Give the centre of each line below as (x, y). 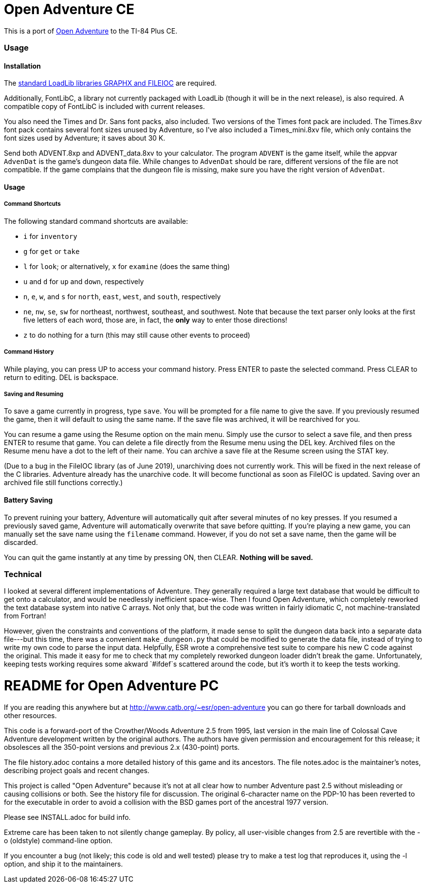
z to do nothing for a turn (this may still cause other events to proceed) (137, 335)
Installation (22, 66)
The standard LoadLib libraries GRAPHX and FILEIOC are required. (110, 83)
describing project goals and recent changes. (77, 770)
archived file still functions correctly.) (64, 483)
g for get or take (52, 251)
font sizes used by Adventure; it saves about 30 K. (85, 138)
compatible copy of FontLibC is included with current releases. (104, 107)
